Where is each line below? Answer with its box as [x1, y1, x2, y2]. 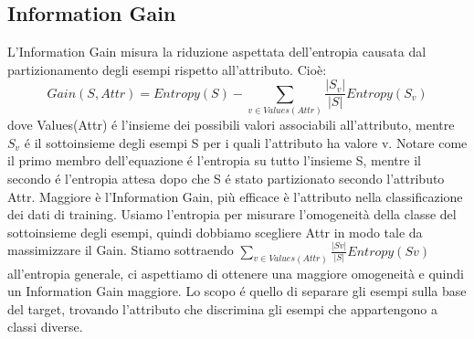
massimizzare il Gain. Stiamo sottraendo [7, 240, 234, 260]
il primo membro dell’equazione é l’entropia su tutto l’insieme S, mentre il [7, 151, 421, 170]
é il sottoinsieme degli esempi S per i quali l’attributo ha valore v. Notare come [24, 132, 468, 152]
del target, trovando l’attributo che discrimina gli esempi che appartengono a [7, 299, 437, 318]
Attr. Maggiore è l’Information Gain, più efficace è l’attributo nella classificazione [7, 186, 463, 206]
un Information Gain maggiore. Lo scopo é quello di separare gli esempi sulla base [7, 281, 467, 301]
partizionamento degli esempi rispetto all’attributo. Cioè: [7, 59, 327, 79]
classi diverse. [7, 317, 83, 336]
